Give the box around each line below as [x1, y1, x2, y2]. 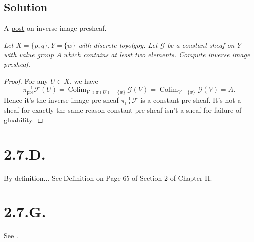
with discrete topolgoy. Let [78, 39, 158, 50]
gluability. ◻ [4, 114, 43, 124]
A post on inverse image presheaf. [4, 23, 107, 33]
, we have [69, 75, 98, 86]
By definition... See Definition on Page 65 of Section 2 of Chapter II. [4, 172, 212, 182]
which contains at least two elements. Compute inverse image [63, 49, 250, 60]
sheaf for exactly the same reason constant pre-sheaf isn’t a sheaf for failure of [4, 105, 242, 115]
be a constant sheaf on [167, 39, 235, 50]
